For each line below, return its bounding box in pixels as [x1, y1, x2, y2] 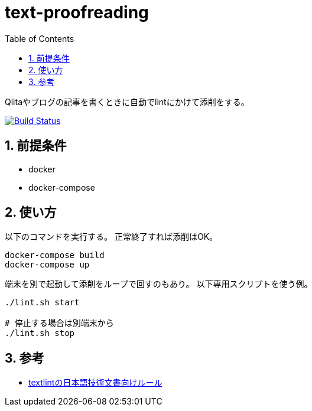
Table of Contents [5, 33, 74, 44]
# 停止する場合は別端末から [5, 318, 114, 328]
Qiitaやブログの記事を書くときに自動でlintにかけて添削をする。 [5, 96, 249, 107]
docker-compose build [5, 250, 105, 260]
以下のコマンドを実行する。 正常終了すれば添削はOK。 [5, 231, 218, 242]
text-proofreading [5, 2, 149, 22]
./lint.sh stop [5, 328, 75, 338]
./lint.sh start [5, 298, 80, 308]
